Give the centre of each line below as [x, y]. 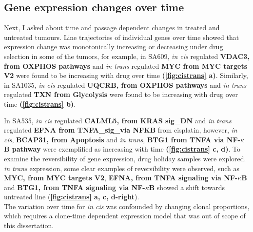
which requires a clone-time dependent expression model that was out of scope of [125, 216]
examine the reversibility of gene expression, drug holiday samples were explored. [125, 158]
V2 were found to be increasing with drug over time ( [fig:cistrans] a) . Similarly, [126, 75]
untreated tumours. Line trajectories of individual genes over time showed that [122, 37]
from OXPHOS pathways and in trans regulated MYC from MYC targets [126, 66]
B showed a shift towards [187, 187]
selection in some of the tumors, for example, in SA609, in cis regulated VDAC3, [127, 56]
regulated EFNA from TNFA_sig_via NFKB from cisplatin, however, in [121, 130]
